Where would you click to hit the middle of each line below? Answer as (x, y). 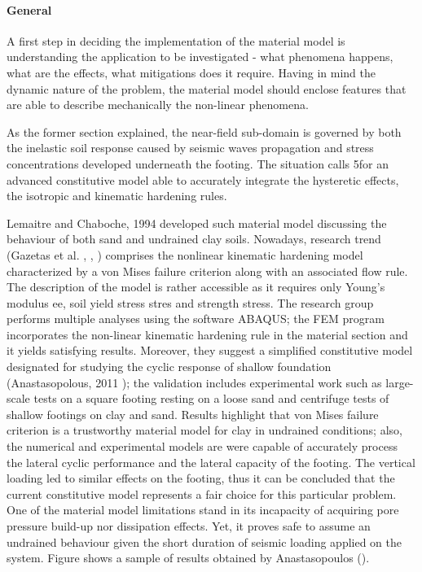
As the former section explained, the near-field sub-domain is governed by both (204, 131)
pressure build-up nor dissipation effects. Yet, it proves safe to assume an (189, 526)
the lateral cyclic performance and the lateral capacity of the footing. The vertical (211, 462)
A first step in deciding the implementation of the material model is (176, 40)
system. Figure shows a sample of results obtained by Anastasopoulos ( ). (188, 558)
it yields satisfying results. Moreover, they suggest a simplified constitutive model (210, 350)
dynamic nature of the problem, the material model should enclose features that (207, 88)
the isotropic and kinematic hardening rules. (117, 196)
